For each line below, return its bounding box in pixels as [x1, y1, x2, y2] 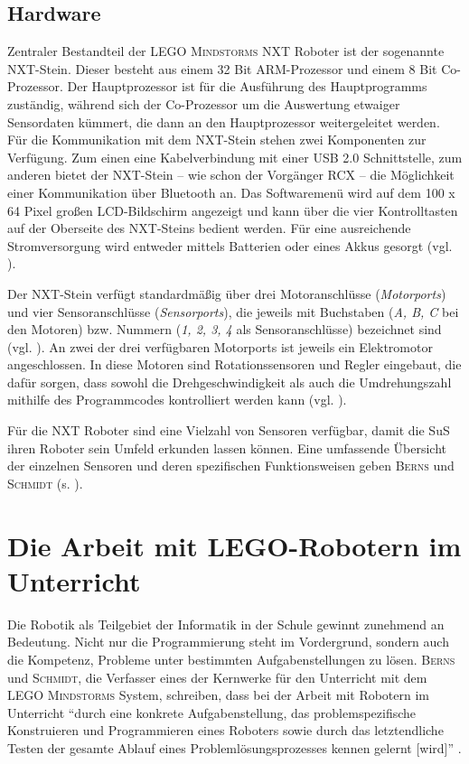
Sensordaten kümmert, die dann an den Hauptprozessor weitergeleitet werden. [7, 112, 440, 131]
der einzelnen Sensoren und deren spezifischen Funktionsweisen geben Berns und [7, 456, 455, 475]
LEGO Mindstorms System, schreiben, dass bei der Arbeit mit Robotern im [7, 685, 430, 704]
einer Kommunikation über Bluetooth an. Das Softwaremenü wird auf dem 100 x [7, 182, 455, 201]
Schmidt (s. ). [7, 473, 83, 492]
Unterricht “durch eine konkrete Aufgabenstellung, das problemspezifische [7, 703, 417, 722]
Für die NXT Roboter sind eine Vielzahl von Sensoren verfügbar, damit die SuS [7, 421, 450, 440]
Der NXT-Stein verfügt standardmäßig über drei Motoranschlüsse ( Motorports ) [7, 284, 446, 303]
